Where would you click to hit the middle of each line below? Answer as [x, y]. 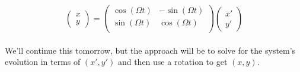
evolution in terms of [43, 62]
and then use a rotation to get [173, 62]
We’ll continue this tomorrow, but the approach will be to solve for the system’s [150, 50]
